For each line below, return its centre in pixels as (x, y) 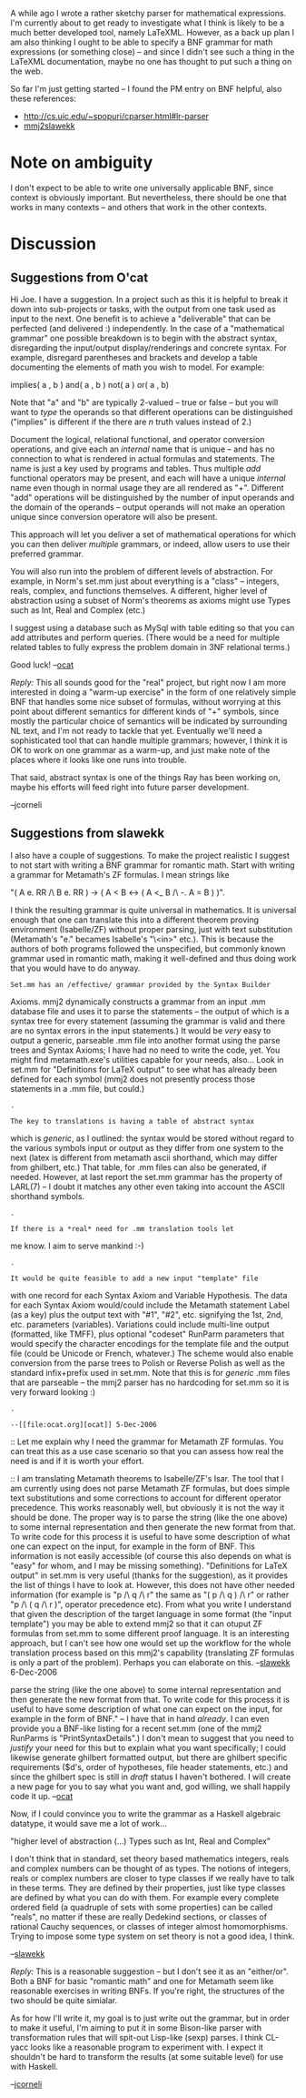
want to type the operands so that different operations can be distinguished (152, 412)
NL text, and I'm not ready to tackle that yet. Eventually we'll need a (136, 730)
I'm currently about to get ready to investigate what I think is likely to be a (148, 23)
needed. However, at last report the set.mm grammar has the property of (147, 1176)
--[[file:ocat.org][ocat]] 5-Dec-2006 (84, 1424)
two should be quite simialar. (64, 2000)
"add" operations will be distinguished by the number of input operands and (153, 497)
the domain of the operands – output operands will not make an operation (148, 507)
